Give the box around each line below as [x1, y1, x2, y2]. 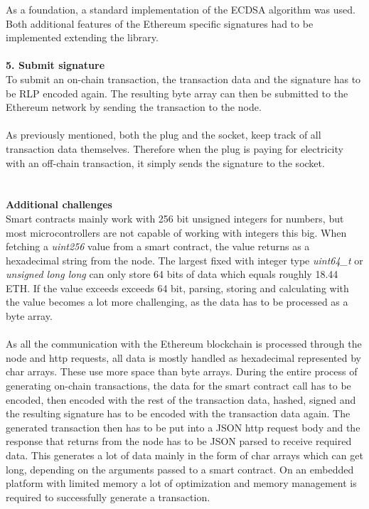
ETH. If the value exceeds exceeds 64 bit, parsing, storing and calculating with [6, 280, 349, 295]
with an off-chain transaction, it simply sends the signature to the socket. [6, 155, 325, 170]
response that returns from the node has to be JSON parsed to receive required [6, 434, 352, 449]
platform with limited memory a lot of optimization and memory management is [6, 476, 357, 491]
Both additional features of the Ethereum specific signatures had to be [6, 16, 314, 31]
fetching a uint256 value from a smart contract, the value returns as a [6, 239, 310, 254]
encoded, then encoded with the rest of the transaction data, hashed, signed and [6, 392, 356, 407]
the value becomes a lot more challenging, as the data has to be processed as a [6, 294, 348, 309]
